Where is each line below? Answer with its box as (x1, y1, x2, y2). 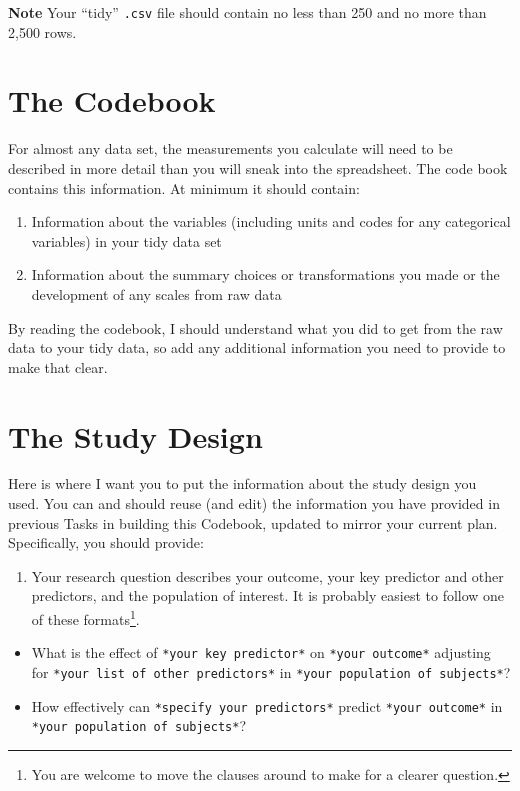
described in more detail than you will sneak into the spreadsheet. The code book (8, 157, 508, 178)
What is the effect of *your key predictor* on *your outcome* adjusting (31, 642, 491, 663)
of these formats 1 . (31, 606, 140, 629)
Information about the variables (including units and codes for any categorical (31, 211, 511, 232)
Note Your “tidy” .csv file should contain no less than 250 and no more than (8, 2, 487, 22)
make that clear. (8, 356, 108, 377)
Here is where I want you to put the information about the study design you (8, 473, 477, 494)
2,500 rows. (8, 21, 77, 42)
